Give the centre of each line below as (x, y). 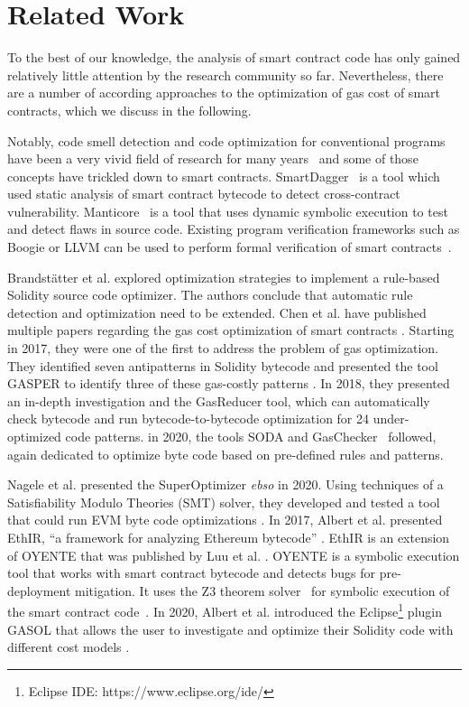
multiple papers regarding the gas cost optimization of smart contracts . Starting (231, 330)
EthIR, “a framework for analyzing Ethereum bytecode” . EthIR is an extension (229, 537)
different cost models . (69, 647)
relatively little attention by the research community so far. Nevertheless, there (225, 74)
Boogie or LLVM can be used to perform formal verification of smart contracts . (230, 247)
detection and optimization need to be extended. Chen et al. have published (217, 312)
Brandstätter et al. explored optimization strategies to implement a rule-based (224, 277)
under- (391, 419)
